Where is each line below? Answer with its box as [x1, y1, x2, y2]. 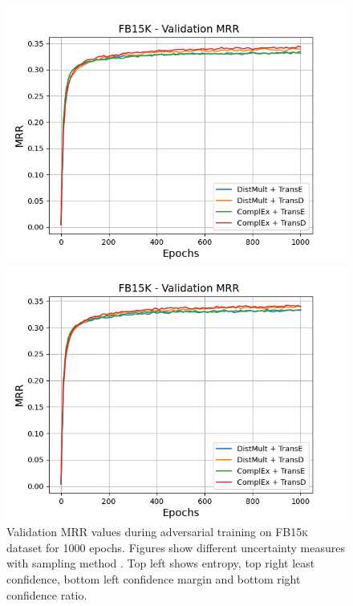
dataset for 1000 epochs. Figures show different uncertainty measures [6, 539, 345, 555]
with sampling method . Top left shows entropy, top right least [6, 555, 315, 571]
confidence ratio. [6, 586, 87, 603]
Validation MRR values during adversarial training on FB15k [6, 523, 309, 540]
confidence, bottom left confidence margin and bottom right [6, 570, 301, 587]
